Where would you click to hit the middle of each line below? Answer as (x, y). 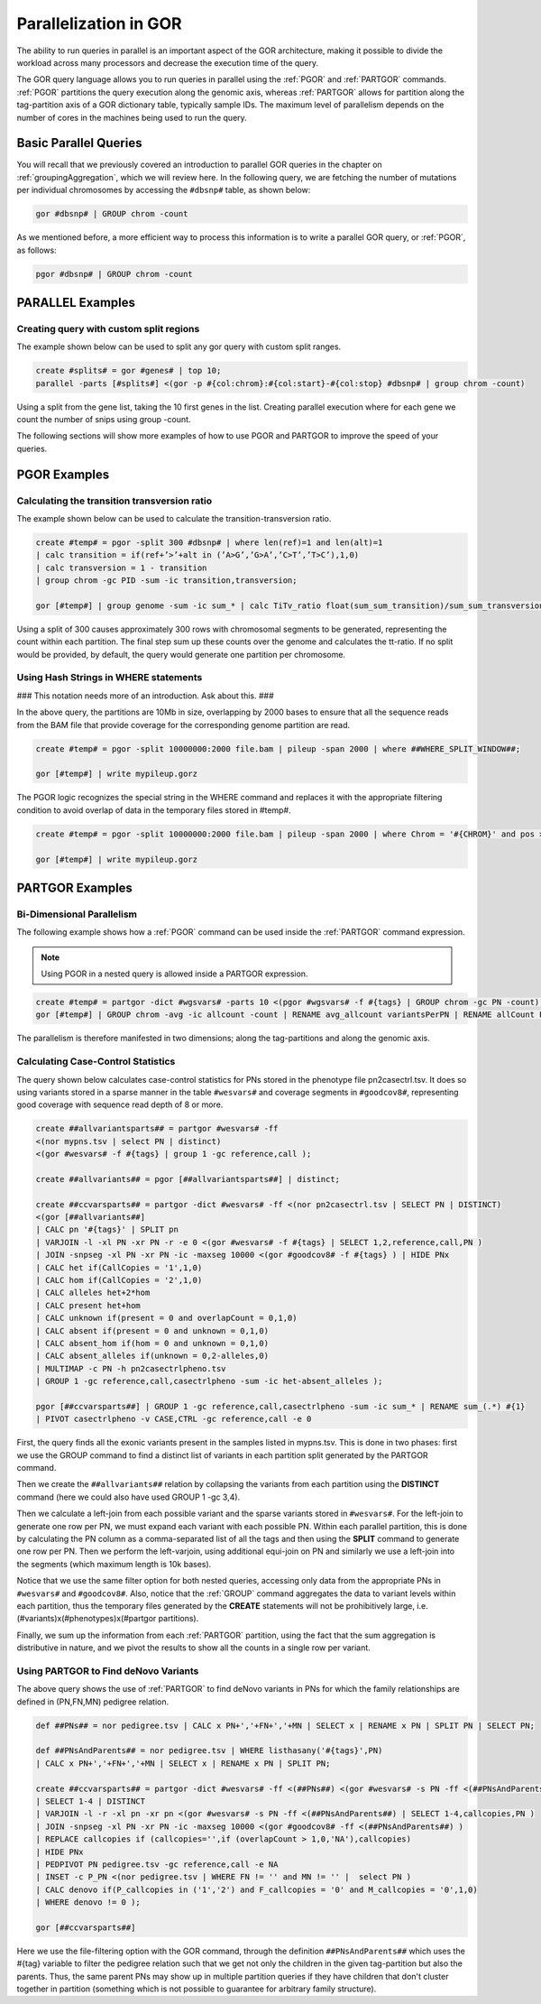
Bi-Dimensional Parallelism (77, 914)
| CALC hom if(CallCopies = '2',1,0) (119, 1280)
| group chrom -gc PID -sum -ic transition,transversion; (166, 581)
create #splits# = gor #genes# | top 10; (128, 371)
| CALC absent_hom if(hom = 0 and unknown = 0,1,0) (152, 1343)
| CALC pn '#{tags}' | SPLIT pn (107, 1230)
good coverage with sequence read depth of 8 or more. (120, 1104)
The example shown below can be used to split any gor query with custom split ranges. (179, 346)
